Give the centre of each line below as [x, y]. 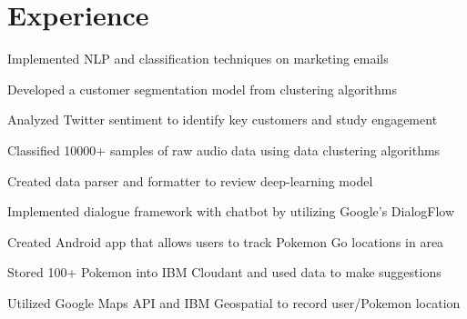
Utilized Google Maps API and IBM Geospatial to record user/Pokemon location [234, 302]
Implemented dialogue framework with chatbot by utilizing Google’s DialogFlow [231, 211]
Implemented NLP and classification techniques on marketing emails [198, 59]
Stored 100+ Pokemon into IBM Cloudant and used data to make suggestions [224, 272]
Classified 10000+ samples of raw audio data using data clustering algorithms [224, 150]
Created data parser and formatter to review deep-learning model [190, 180]
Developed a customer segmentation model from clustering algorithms [203, 89]
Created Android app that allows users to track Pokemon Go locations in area [226, 241]
